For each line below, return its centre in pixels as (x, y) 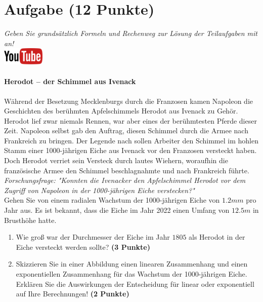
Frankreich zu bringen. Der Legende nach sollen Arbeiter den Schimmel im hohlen (131, 140)
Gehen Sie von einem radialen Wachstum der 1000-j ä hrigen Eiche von (112, 200)
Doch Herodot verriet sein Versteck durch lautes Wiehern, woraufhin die (116, 160)
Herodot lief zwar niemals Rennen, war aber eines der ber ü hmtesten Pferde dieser (130, 120)
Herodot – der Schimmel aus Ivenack (70, 81)
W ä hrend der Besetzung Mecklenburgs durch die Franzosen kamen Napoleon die (128, 101)
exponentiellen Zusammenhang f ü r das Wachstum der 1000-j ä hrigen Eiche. (131, 274)
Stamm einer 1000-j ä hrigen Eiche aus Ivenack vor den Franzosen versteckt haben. (130, 150)
